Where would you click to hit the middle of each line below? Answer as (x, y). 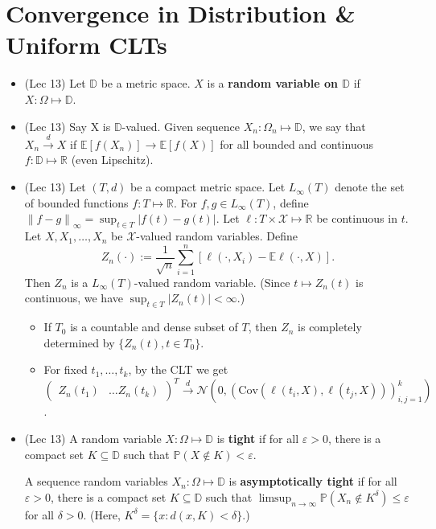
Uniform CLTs (86, 45)
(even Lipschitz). (112, 160)
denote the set (370, 187)
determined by (79, 342)
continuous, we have (74, 298)
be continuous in (357, 218)
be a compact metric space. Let (208, 187)
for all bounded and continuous (296, 144)
